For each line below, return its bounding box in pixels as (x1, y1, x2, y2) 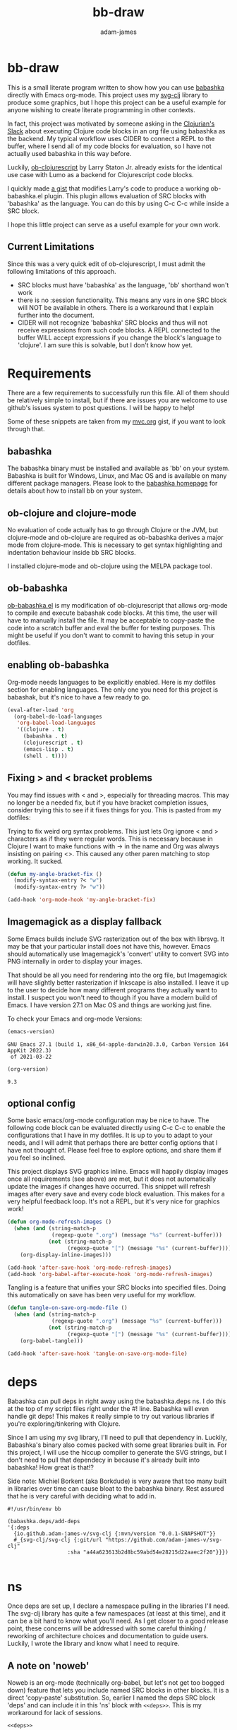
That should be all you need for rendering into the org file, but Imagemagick (7, 971, 227, 979)
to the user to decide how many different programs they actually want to (7, 985, 217, 994)
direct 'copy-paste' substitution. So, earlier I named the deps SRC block (7, 1693, 216, 1702)
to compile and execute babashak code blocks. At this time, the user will (7, 608, 217, 617)
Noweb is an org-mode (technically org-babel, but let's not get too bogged (7, 1678, 225, 1687)
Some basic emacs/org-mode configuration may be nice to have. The (7, 1116, 209, 1124)
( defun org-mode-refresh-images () (7, 1218, 112, 1225)
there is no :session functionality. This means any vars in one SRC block (17, 296, 227, 304)
